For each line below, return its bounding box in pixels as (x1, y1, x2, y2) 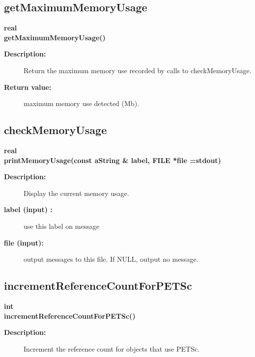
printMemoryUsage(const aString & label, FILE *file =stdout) (4, 155, 221, 165)
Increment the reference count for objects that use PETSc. (24, 343, 200, 354)
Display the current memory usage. (24, 188, 129, 198)
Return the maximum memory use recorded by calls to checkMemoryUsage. (24, 65, 252, 75)
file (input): (4, 237, 44, 247)
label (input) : (4, 204, 53, 215)
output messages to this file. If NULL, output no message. (24, 254, 198, 264)
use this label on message (24, 220, 99, 231)
